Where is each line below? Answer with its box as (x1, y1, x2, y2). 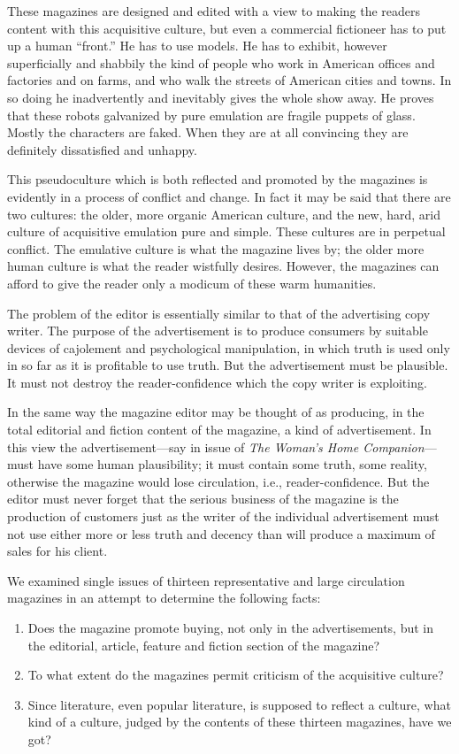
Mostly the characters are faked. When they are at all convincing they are (7, 123, 409, 142)
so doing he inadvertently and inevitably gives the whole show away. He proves (7, 88, 434, 106)
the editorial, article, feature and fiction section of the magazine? (27, 635, 380, 654)
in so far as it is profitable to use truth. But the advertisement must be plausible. (7, 356, 448, 374)
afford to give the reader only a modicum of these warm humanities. (7, 273, 377, 292)
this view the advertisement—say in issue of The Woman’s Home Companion (7, 437, 425, 456)
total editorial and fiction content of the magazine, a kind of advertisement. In (7, 420, 432, 439)
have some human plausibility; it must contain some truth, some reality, (37, 455, 427, 473)
